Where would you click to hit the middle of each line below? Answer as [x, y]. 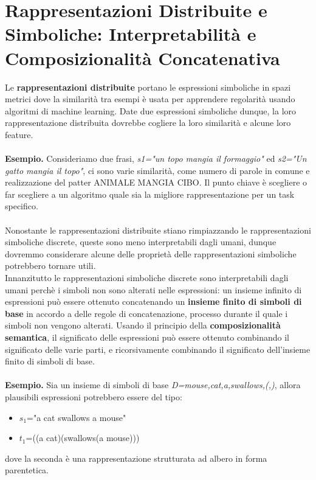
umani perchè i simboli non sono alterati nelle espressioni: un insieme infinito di [153, 289]
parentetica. [27, 470]
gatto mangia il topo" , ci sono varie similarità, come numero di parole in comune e [157, 170]
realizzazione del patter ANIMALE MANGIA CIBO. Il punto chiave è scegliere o [156, 182]
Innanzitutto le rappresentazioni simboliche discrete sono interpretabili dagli [147, 277]
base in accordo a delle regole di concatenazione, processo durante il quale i [146, 313]
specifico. [22, 206]
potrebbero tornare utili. [50, 266]
